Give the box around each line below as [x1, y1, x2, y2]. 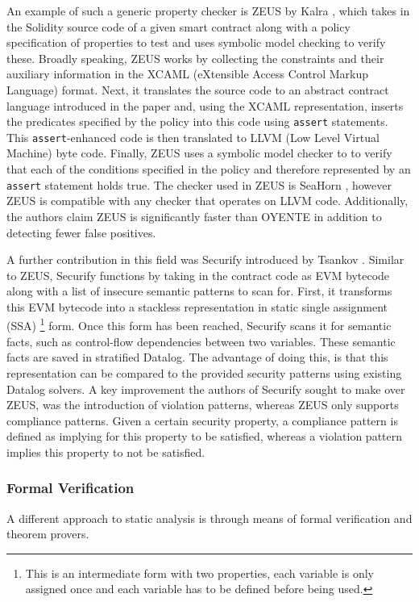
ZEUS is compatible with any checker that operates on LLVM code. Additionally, [6, 192, 409, 209]
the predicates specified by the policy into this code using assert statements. [6, 113, 388, 130]
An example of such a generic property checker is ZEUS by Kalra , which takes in [6, 2, 410, 19]
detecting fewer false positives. [6, 224, 156, 240]
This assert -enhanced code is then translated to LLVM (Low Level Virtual [6, 128, 380, 145]
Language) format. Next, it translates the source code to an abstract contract [6, 81, 389, 98]
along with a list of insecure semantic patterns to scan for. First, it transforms [6, 282, 392, 299]
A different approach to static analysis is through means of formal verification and [6, 509, 413, 526]
